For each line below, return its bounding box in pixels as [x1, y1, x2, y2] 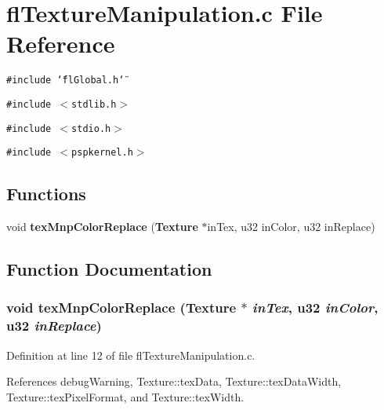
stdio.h [71, 123, 111, 134]
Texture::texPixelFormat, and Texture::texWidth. [6, 388, 245, 405]
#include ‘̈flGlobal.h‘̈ [6, 75, 125, 86]
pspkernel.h [71, 147, 133, 159]
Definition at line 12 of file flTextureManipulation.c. [6, 346, 255, 363]
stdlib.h [71, 98, 117, 110]
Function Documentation [6, 257, 212, 281]
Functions [6, 181, 86, 206]
